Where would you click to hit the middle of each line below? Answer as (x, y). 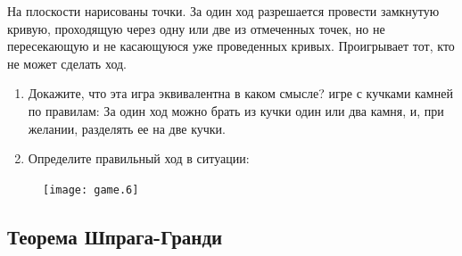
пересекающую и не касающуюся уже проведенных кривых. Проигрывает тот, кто (231, 46)
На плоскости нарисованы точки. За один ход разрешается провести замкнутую (223, 11)
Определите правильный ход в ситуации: (139, 158)
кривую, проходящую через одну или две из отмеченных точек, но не (196, 28)
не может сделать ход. (67, 63)
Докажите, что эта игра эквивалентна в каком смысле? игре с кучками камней (240, 93)
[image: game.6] (91, 190)
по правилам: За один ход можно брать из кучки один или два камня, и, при (236, 110)
